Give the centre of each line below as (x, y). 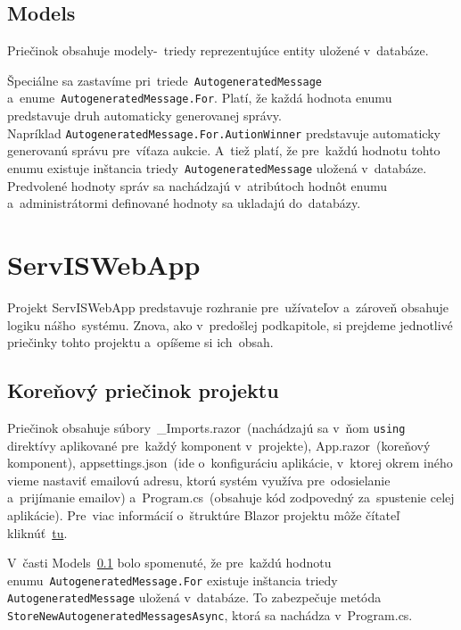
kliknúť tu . (37, 532)
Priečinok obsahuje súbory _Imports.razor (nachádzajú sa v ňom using (206, 427)
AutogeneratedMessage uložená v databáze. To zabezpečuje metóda (194, 597)
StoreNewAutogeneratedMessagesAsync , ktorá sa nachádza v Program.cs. (210, 615)
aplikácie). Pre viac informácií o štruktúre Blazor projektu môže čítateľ (204, 514)
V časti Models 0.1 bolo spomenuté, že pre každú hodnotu (169, 563)
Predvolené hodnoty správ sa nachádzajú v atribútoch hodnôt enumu (197, 185)
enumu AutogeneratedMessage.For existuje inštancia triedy (173, 580)
